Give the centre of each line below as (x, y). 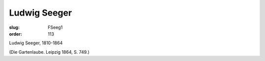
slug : (14, 27)
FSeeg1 (55, 27)
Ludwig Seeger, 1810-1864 (36, 43)
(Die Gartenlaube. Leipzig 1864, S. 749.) (49, 52)
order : (15, 34)
